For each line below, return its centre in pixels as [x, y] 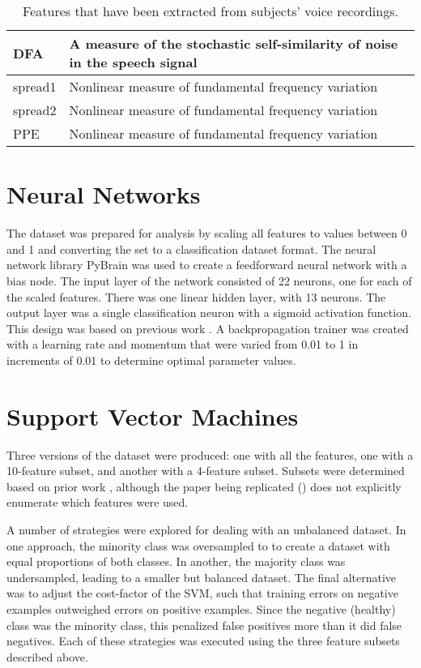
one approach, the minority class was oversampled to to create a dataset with [198, 545]
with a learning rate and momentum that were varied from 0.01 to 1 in [183, 344]
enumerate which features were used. [98, 502]
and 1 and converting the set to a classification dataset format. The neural [191, 248]
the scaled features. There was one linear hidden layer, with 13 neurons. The [196, 296]
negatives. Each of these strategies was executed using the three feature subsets [203, 641]
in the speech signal [133, 62]
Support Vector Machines [153, 415]
